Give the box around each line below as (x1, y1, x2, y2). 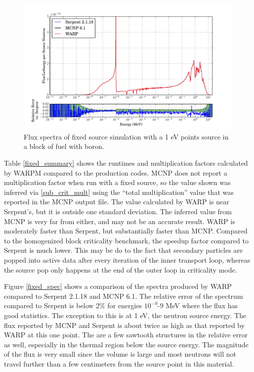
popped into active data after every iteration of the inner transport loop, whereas (4, 254, 251, 265)
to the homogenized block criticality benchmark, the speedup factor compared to (4, 235, 249, 245)
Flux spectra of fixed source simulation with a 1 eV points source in (24, 131, 229, 141)
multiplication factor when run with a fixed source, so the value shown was (4, 177, 231, 187)
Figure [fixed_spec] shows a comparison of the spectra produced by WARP (4, 281, 232, 291)
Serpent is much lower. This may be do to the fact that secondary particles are (4, 245, 243, 255)
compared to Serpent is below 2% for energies (4, 300, 142, 311)
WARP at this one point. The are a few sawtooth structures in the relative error (4, 329, 248, 340)
